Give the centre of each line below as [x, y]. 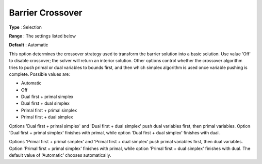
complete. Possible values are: [40, 74]
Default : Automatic [29, 45]
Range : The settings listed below [42, 36]
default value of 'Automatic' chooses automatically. [60, 155]
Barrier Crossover [46, 13]
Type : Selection [25, 27]
